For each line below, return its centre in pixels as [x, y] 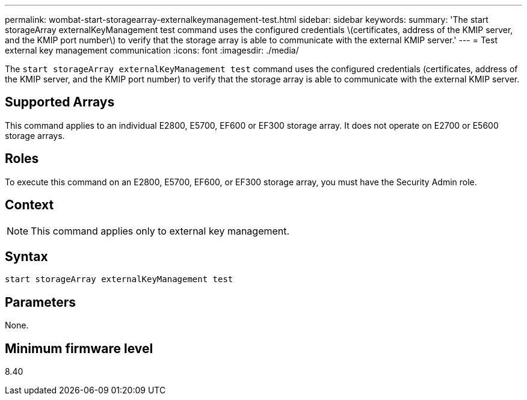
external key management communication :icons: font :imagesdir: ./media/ [152, 50]
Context [29, 205]
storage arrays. [35, 135]
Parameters [40, 302]
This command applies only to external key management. [160, 231]
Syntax [26, 256]
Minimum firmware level [79, 348]
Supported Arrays [60, 102]
